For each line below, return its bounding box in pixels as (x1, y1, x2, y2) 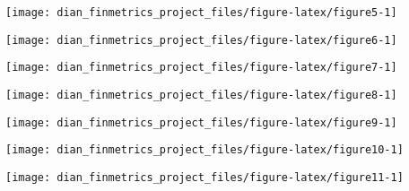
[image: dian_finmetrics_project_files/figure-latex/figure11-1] (5, 170, 404, 184)
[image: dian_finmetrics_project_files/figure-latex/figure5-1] (5, 6, 397, 19)
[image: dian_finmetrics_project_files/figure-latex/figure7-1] (5, 61, 397, 74)
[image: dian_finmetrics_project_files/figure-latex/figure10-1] (5, 143, 404, 157)
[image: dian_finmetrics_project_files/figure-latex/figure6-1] (5, 33, 397, 47)
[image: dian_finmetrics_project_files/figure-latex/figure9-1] (5, 116, 397, 129)
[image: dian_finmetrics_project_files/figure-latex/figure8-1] (5, 88, 397, 101)
